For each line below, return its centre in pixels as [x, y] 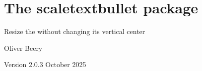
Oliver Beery [23, 48]
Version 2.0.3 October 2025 [45, 64]
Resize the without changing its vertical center [75, 31]
